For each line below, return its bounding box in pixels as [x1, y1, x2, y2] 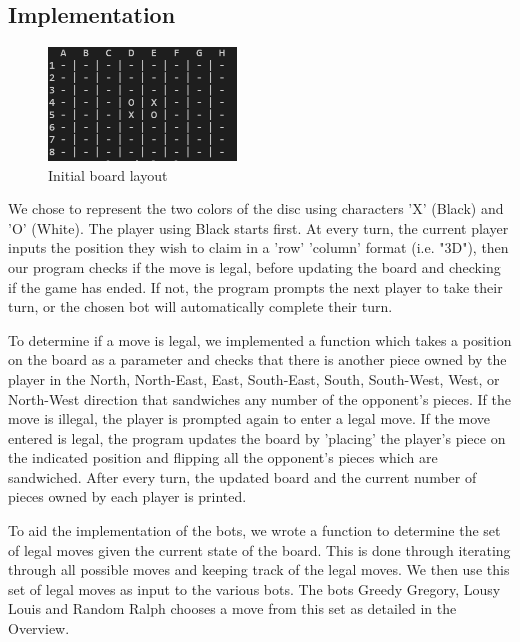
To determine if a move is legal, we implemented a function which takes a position [8, 329, 512, 350]
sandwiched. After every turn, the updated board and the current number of [8, 466, 477, 487]
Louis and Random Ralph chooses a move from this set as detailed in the [8, 598, 457, 619]
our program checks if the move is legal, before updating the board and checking [8, 256, 501, 277]
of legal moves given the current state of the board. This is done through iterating [8, 539, 511, 560]
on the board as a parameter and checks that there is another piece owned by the [8, 349, 507, 370]
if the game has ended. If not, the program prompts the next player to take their [8, 276, 503, 297]
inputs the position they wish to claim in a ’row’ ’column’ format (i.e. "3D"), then [8, 237, 509, 258]
